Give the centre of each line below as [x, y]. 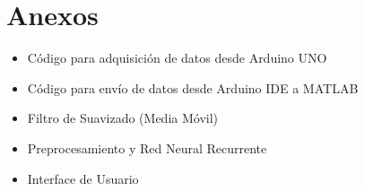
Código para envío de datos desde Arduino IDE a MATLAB [193, 87]
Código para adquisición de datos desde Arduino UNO [177, 58]
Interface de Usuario [83, 178]
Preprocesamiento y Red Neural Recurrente [147, 148]
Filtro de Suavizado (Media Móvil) [123, 118]
